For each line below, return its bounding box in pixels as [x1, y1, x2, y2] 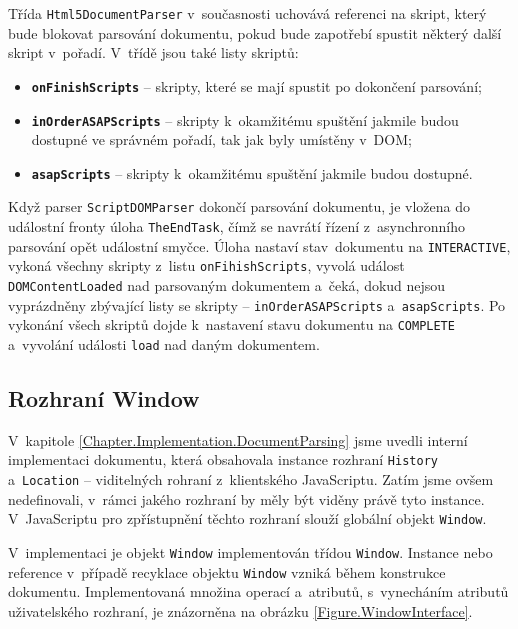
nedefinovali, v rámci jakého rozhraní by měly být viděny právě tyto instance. [8, 488, 485, 509]
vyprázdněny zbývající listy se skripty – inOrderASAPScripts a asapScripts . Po [8, 294, 506, 315]
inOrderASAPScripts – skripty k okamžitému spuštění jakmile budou [31, 109, 459, 130]
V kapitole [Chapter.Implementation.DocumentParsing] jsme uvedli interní [8, 429, 468, 450]
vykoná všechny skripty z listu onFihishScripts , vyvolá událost [8, 255, 405, 276]
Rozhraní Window [8, 383, 200, 414]
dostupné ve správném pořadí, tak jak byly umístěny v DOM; [31, 129, 412, 150]
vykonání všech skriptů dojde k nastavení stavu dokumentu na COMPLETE [8, 314, 455, 335]
